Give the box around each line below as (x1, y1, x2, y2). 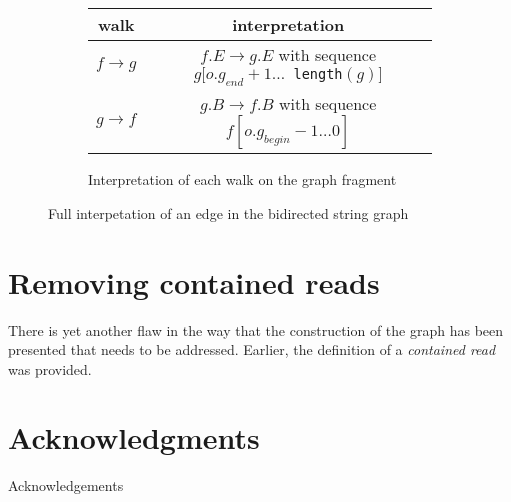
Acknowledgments (8, 417, 260, 458)
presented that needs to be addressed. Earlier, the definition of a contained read (8, 339, 496, 360)
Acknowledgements (8, 475, 124, 496)
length (293, 66, 343, 82)
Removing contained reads (8, 261, 380, 302)
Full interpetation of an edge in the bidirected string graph (48, 202, 409, 223)
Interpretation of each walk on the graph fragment (88, 169, 397, 190)
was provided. (8, 358, 92, 379)
